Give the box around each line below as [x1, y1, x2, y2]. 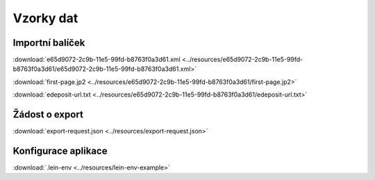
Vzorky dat [12, 10, 78, 26]
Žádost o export [12, 108, 83, 121]
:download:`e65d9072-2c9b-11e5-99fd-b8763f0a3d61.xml [12, 56, 181, 64]
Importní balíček [12, 37, 85, 49]
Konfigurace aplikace [12, 145, 108, 156]
